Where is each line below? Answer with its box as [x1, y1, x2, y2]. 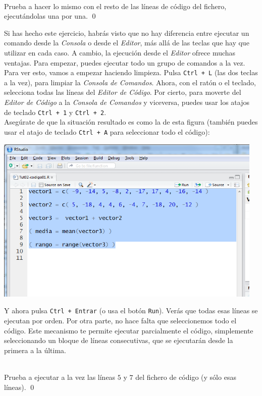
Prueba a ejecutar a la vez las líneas [4, 372, 116, 382]
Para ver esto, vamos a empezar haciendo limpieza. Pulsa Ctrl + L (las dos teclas [4, 67, 258, 78]
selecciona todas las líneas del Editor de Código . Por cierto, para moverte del [4, 87, 241, 97]
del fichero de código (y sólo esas [135, 372, 236, 382]
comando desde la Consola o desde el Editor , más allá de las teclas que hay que [4, 37, 249, 48]
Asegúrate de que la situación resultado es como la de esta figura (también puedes [4, 117, 258, 127]
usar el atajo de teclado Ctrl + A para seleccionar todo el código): [4, 126, 210, 137]
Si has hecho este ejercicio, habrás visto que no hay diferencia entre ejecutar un [4, 27, 249, 38]
